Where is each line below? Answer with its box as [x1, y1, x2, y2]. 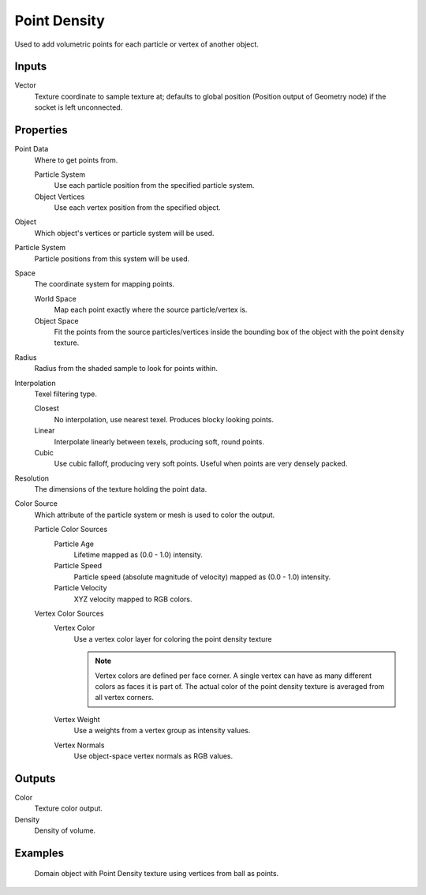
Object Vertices [34, 192, 85, 201]
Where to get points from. [34, 155, 118, 165]
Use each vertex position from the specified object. [54, 203, 221, 212]
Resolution [14, 474, 50, 483]
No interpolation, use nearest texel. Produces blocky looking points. [54, 414, 275, 424]
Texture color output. [34, 803, 103, 813]
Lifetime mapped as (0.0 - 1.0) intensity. [73, 550, 203, 560]
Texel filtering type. [34, 389, 98, 399]
